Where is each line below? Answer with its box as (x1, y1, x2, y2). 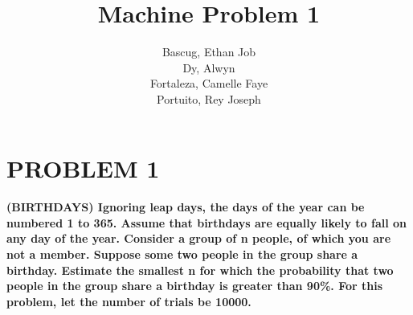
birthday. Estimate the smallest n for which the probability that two (6, 261, 394, 278)
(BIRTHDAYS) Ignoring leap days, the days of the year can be (6, 198, 365, 215)
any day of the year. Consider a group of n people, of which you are (6, 230, 391, 247)
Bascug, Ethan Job (162, 43, 256, 60)
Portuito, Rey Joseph (157, 90, 261, 107)
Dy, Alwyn (182, 59, 235, 76)
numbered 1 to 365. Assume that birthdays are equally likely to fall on (6, 214, 407, 231)
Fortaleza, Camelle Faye (149, 75, 268, 92)
